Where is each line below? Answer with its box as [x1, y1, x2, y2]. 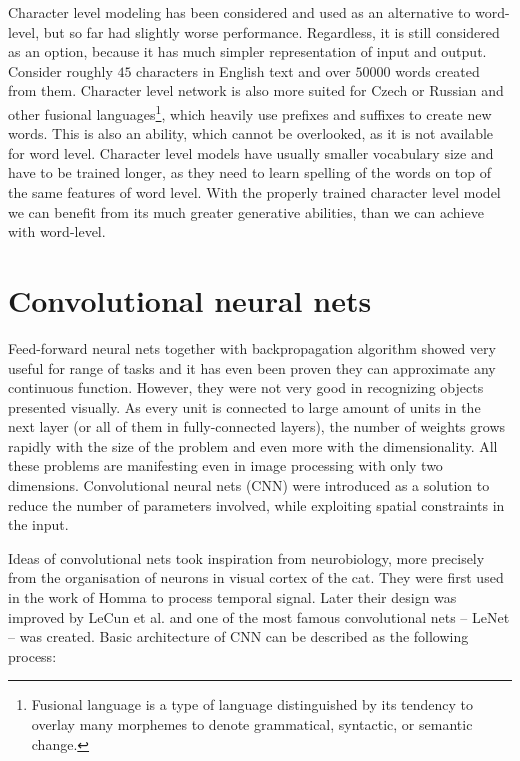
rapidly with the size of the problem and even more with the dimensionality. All [8, 435, 498, 456]
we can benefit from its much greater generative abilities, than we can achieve [8, 201, 484, 222]
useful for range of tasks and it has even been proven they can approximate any [8, 357, 496, 378]
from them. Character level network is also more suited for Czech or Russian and [8, 80, 504, 101]
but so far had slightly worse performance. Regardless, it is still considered [43, 21, 500, 42]
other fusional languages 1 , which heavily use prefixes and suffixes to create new [8, 100, 492, 124]
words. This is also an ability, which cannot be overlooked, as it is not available [8, 123, 494, 144]
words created [395, 60, 480, 81]
